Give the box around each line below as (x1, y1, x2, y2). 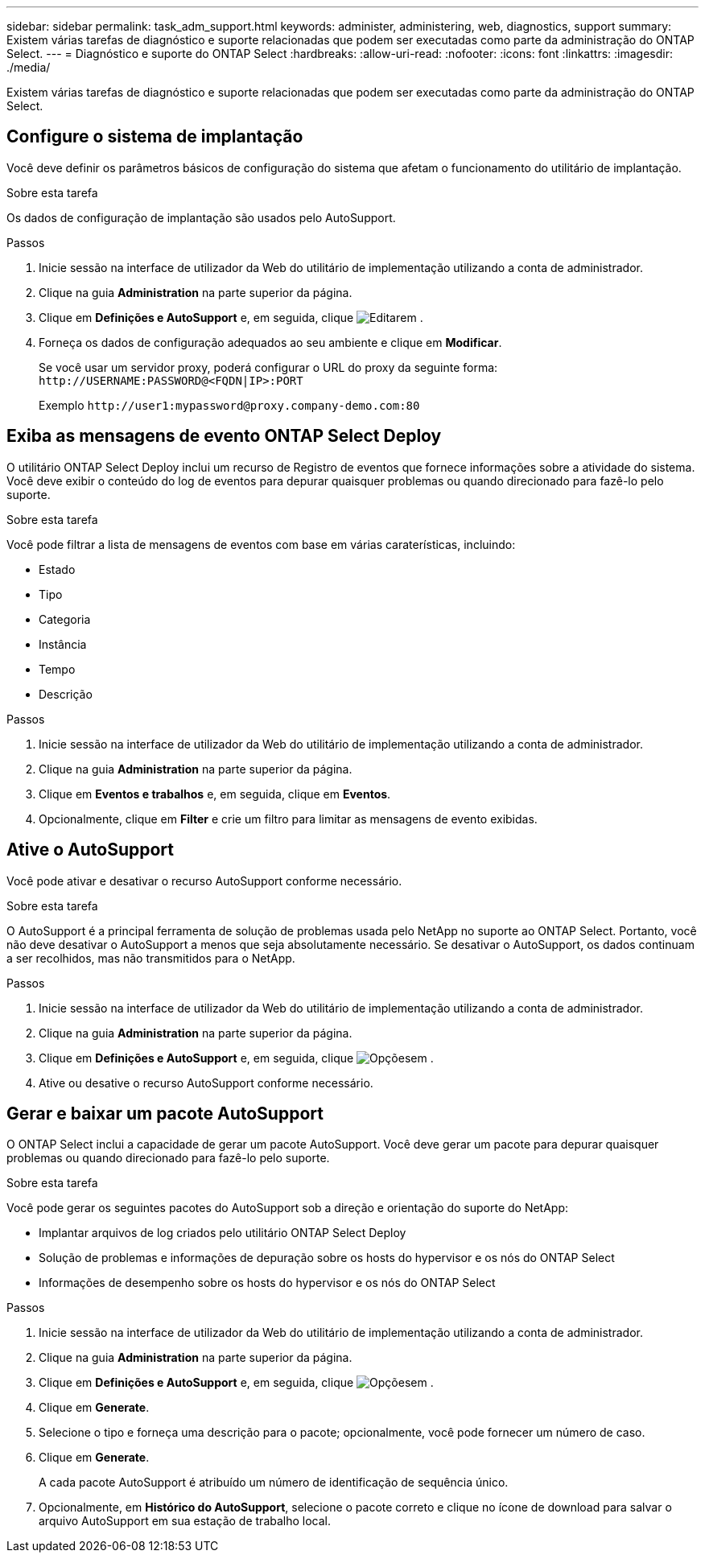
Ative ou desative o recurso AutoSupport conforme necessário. (39, 1075, 373, 1090)
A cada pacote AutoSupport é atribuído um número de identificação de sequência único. (39, 1475, 509, 1490)
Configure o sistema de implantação (6, 126, 303, 147)
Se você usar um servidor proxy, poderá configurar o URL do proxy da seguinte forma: (39, 360, 498, 374)
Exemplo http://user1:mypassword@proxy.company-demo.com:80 (39, 398, 420, 412)
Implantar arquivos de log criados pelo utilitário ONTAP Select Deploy (39, 1226, 406, 1240)
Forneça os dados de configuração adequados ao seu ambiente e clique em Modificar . (39, 335, 502, 349)
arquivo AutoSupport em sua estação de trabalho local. (39, 1514, 332, 1528)
